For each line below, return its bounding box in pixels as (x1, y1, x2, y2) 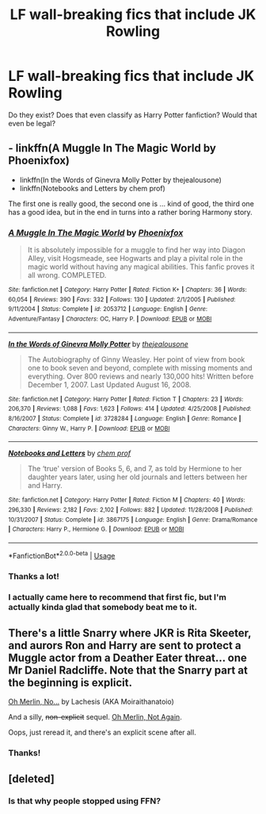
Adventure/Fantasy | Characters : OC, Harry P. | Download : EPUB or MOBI (8, 315, 212, 323)
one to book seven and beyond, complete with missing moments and (27, 363, 253, 372)
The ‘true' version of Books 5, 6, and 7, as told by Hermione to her (27, 464, 242, 474)
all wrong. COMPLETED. (27, 271, 107, 280)
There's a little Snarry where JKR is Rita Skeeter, (8, 626, 252, 639)
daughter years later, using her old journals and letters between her (27, 472, 248, 482)
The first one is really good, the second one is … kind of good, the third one (8, 198, 255, 208)
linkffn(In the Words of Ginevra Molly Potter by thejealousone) (19, 175, 222, 184)
